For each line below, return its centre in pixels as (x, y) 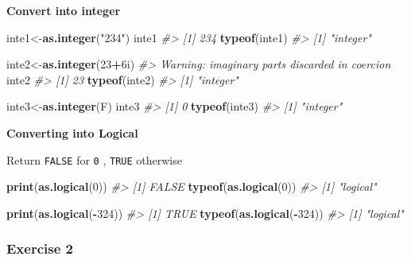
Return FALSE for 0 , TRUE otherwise (94, 159)
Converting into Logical (72, 132)
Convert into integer (64, 10)
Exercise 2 (40, 248)
